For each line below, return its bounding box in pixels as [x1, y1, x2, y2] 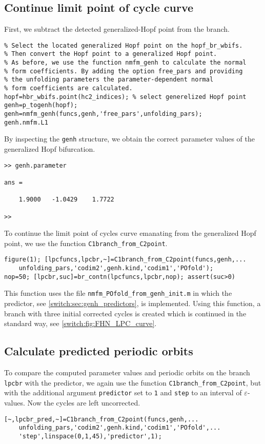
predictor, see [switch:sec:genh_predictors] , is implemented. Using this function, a [4, 298, 261, 309]
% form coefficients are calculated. [4, 85, 133, 92]
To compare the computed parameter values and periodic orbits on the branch [4, 367, 250, 378]
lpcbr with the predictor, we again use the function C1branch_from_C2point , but [4, 377, 261, 388]
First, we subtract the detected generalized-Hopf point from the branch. [4, 24, 230, 34]
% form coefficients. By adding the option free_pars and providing [4, 67, 243, 75]
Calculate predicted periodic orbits [4, 343, 193, 359]
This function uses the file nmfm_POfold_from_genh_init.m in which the [4, 288, 232, 298]
